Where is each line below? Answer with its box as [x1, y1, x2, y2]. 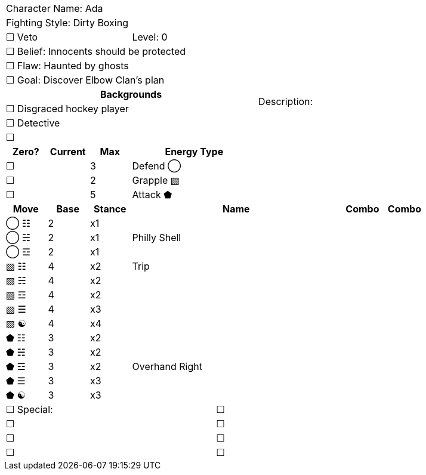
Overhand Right [132, 360, 202, 372]
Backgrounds [100, 88, 162, 100]
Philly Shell [132, 232, 181, 243]
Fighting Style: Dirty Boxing [6, 17, 128, 29]
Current [50, 146, 86, 158]
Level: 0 [132, 31, 168, 43]
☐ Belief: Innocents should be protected [6, 45, 186, 57]
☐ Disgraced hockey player [6, 103, 129, 115]
